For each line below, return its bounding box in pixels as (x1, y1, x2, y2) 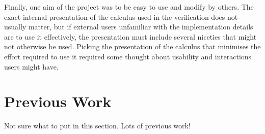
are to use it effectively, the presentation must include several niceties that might (4, 31, 257, 42)
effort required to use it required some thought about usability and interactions (4, 51, 252, 61)
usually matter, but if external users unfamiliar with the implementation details (4, 21, 253, 32)
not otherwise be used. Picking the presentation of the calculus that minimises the (4, 41, 261, 52)
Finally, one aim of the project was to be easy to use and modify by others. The (4, 2, 254, 12)
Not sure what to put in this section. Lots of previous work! (4, 120, 191, 131)
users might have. (4, 61, 59, 72)
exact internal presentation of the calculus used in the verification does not (4, 11, 238, 22)
